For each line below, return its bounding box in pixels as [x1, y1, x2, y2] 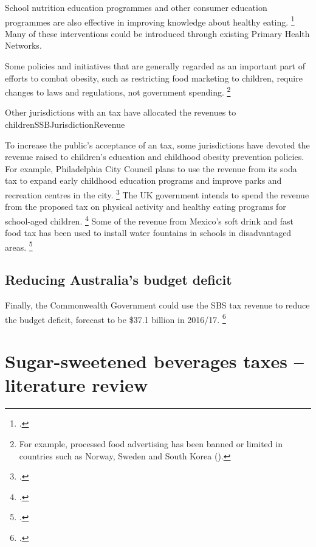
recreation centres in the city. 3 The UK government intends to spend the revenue [5, 187, 309, 201]
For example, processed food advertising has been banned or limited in [19, 437, 283, 450]
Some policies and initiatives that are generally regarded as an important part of [5, 60, 305, 72]
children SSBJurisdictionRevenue [5, 118, 125, 131]
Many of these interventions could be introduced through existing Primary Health [5, 27, 310, 40]
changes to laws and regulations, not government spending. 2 [5, 84, 231, 98]
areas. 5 [5, 239, 33, 253]
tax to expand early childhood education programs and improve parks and [5, 174, 282, 187]
